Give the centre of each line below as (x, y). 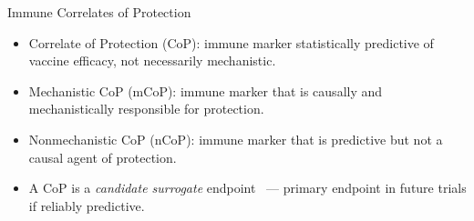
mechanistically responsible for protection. (146, 109)
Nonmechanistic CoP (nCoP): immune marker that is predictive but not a (236, 139)
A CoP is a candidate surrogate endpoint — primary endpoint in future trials (247, 188)
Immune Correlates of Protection (99, 12)
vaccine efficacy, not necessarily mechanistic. (152, 60)
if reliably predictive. (87, 205)
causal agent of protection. (103, 157)
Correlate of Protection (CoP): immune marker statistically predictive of (231, 42)
